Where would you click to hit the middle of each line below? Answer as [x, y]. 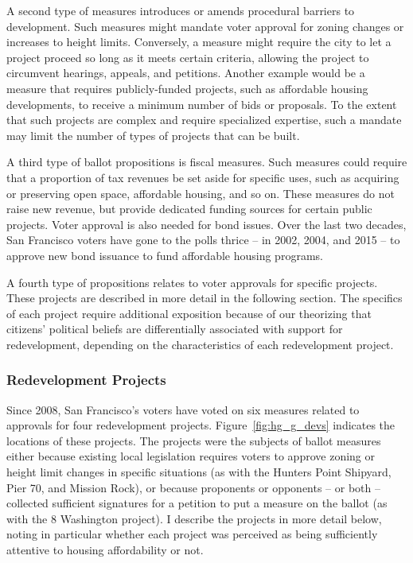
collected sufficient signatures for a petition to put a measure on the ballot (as [197, 503]
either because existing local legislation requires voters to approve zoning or [191, 456]
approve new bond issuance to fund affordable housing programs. [165, 255]
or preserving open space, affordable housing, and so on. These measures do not [201, 193]
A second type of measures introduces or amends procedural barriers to [181, 10]
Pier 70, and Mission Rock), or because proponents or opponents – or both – [193, 487]
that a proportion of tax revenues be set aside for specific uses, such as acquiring [203, 177]
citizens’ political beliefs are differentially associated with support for [175, 329]
